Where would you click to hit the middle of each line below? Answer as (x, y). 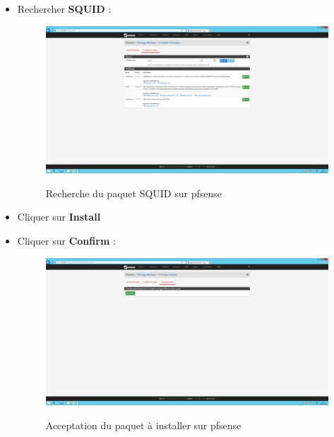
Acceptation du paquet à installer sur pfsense (143, 425)
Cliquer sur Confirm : (66, 241)
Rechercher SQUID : (64, 8)
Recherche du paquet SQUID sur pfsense (133, 193)
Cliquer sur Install (59, 217)
